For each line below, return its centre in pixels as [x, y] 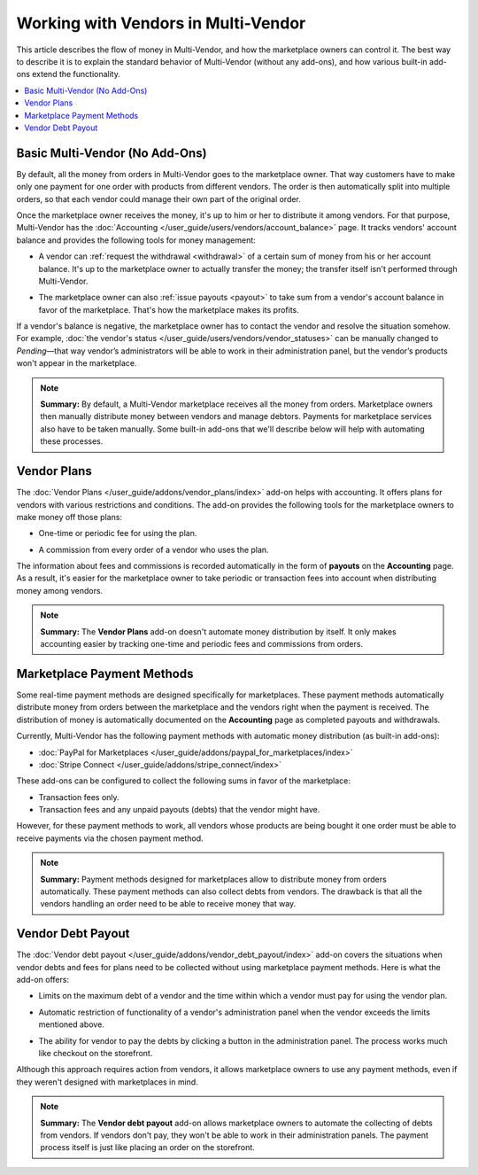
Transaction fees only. [79, 797]
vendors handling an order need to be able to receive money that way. [168, 904]
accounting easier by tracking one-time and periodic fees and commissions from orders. [201, 644]
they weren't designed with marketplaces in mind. [107, 1082]
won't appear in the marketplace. [77, 363]
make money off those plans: [69, 517]
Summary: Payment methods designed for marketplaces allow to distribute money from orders [213, 879]
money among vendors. [60, 590]
